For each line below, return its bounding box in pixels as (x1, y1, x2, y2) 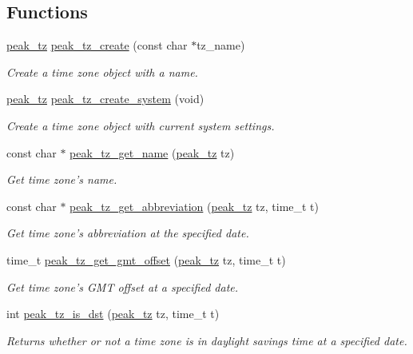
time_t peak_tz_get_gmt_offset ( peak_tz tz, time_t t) (6, 251, 286, 268)
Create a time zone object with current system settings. (6, 117, 275, 133)
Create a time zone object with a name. (6, 63, 198, 80)
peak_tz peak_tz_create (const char (6, 37, 188, 54)
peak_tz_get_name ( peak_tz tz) (69, 144, 235, 161)
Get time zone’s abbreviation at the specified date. (6, 225, 249, 241)
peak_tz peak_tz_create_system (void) (6, 90, 205, 107)
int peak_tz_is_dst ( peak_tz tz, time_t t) (6, 305, 220, 322)
